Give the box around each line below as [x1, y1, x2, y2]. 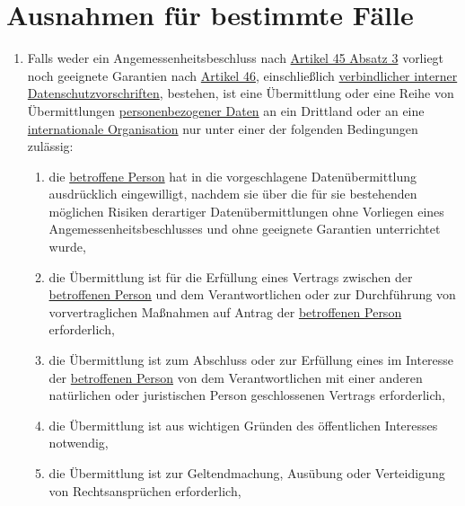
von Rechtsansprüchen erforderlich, [48, 481, 241, 500]
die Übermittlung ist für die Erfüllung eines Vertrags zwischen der [48, 267, 413, 286]
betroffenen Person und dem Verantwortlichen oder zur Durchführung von [48, 285, 456, 304]
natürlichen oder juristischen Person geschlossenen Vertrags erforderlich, [48, 386, 445, 404]
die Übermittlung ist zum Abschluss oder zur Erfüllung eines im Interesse [48, 351, 454, 369]
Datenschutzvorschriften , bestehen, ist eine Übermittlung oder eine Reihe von [27, 84, 454, 102]
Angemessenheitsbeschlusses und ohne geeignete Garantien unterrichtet [48, 219, 441, 238]
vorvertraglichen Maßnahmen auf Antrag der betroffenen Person [48, 302, 402, 321]
